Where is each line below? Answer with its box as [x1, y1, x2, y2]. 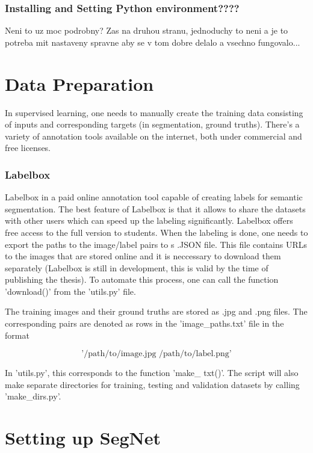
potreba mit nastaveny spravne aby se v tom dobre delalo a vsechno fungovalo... [5, 35, 300, 48]
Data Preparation [5, 71, 154, 96]
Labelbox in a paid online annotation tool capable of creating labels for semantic [5, 191, 303, 203]
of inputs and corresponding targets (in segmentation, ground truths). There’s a [5, 118, 300, 131]
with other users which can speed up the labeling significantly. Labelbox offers [5, 214, 293, 227]
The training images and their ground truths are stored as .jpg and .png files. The [5, 305, 308, 318]
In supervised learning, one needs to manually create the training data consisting [5, 106, 303, 119]
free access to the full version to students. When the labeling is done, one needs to [5, 226, 308, 238]
